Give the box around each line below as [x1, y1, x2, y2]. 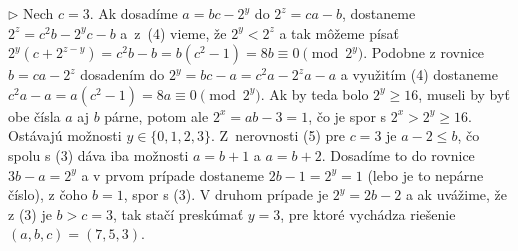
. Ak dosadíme [89, 3, 178, 23]
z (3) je [8, 203, 52, 224]
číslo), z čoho [8, 184, 88, 205]
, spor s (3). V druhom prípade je [123, 184, 329, 205]
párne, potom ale [104, 105, 209, 126]
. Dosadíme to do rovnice [321, 144, 475, 165]
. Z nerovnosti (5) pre [211, 125, 345, 146]
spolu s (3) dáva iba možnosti [8, 144, 189, 165]
